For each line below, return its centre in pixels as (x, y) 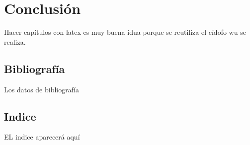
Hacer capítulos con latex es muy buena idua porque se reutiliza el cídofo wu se (125, 32)
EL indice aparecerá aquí (42, 137)
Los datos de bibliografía (42, 89)
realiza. (15, 41)
